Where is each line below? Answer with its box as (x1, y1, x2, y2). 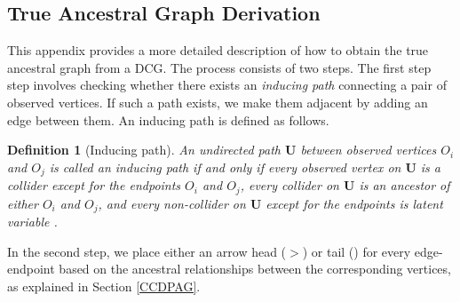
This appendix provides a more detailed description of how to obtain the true (7, 41, 429, 60)
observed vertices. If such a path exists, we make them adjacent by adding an (7, 92, 428, 111)
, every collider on (240, 176, 339, 195)
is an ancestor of (359, 176, 450, 195)
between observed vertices (300, 140, 437, 159)
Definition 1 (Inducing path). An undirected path (7, 140, 282, 159)
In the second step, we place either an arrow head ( (7, 242, 287, 260)
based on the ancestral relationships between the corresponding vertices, (59, 259, 451, 278)
